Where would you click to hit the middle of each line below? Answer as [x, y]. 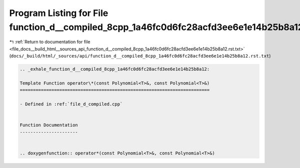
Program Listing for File [59, 13]
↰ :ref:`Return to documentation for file [50, 42]
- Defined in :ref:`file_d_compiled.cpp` [71, 104]
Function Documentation [49, 125]
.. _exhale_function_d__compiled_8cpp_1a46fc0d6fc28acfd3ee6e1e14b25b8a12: [115, 69]
